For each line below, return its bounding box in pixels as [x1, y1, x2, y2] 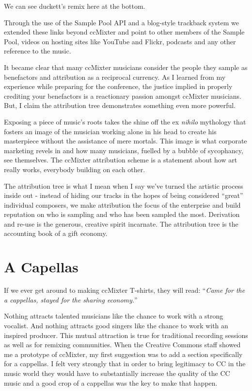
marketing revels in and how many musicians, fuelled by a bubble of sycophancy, [4, 145, 243, 155]
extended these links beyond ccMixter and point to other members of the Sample [4, 27, 245, 37]
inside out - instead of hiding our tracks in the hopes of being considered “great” [4, 190, 243, 200]
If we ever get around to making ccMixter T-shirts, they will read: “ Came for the [4, 285, 245, 295]
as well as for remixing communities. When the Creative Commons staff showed [4, 339, 241, 350]
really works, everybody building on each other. [4, 164, 145, 174]
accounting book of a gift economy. [4, 228, 108, 238]
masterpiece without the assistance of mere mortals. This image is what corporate [4, 136, 247, 146]
